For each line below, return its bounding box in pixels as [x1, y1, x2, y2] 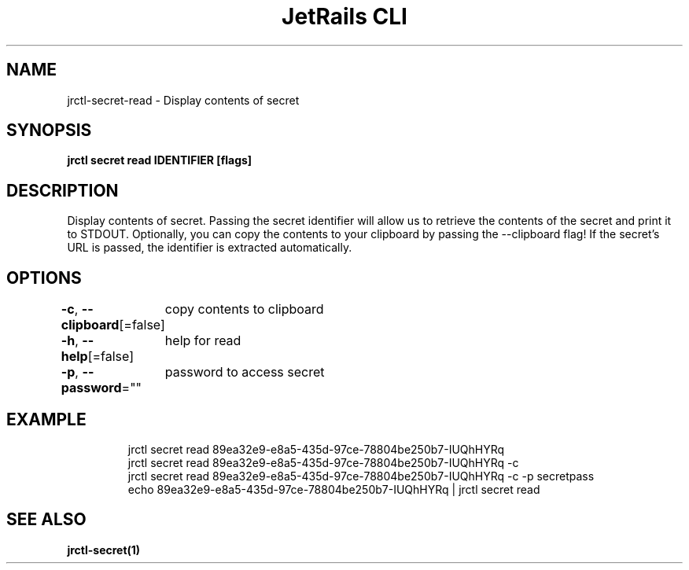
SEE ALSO [6, 509, 87, 530]
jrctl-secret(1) [67, 542, 141, 557]
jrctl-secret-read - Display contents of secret [67, 93, 300, 107]
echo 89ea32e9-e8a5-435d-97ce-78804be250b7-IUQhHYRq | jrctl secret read [127, 482, 540, 496]
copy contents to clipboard [164, 301, 324, 318]
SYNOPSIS [6, 120, 92, 141]
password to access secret [164, 364, 325, 381]
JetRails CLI [282, 3, 407, 30]
